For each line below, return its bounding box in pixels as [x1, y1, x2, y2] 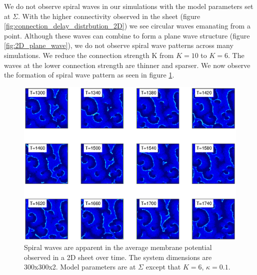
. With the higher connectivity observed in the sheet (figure [18, 10, 200, 21]
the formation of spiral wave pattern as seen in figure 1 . [4, 69, 174, 80]
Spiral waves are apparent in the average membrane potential [24, 242, 212, 252]
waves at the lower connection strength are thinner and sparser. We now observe [4, 59, 250, 70]
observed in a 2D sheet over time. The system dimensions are [24, 251, 212, 262]
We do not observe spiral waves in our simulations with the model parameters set [4, 1, 253, 11]
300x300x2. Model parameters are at [24, 261, 136, 272]
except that [145, 261, 181, 272]
